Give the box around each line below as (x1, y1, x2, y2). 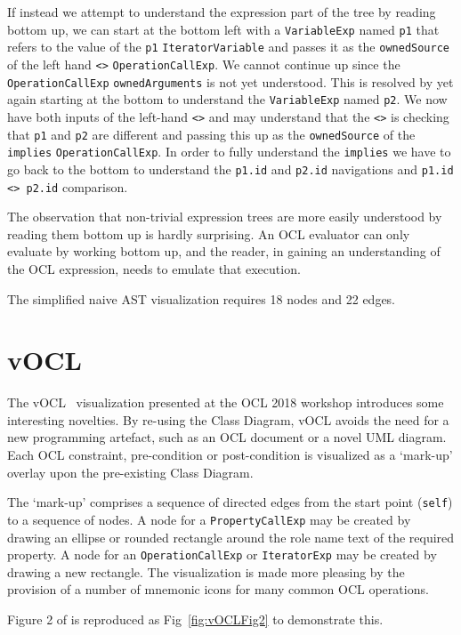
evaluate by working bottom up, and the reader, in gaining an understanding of (7, 242, 441, 261)
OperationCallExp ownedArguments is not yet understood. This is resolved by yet (7, 72, 454, 91)
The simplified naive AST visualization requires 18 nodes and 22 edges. (7, 289, 396, 308)
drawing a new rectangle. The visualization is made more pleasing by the (7, 562, 405, 581)
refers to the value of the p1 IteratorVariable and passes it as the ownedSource (7, 37, 449, 56)
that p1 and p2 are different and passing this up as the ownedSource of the (7, 125, 416, 143)
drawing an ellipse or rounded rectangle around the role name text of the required (7, 527, 455, 546)
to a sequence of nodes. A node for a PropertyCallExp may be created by (7, 510, 411, 528)
